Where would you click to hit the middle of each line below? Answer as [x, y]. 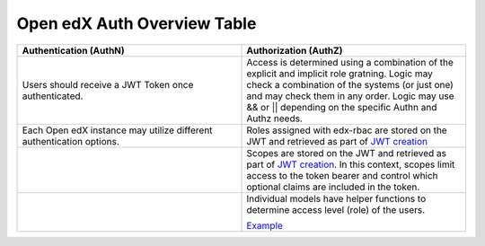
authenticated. [53, 96]
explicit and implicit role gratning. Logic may [339, 74]
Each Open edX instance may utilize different [117, 130]
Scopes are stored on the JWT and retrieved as [347, 153]
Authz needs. [274, 119]
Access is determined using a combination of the [350, 62]
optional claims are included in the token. [333, 187]
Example [265, 225]
